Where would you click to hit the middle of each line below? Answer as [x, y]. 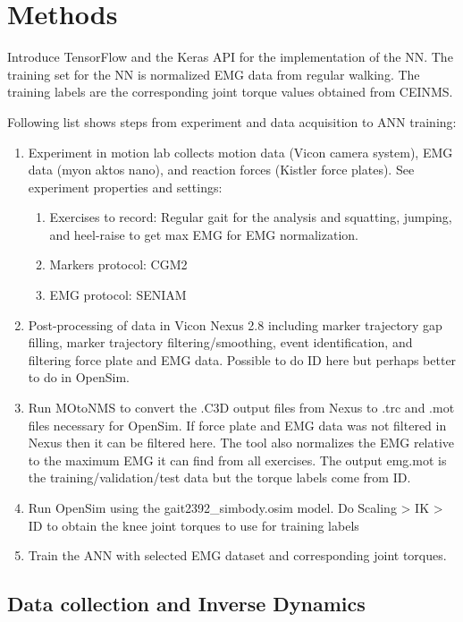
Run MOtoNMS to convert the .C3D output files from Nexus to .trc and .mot [241, 408]
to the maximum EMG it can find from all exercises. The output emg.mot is [237, 460]
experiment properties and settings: [125, 187]
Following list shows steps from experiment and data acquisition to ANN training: [232, 121]
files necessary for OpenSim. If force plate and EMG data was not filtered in [237, 425]
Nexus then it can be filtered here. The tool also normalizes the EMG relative [241, 443]
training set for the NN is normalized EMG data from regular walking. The [214, 74]
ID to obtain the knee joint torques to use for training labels [194, 525]
